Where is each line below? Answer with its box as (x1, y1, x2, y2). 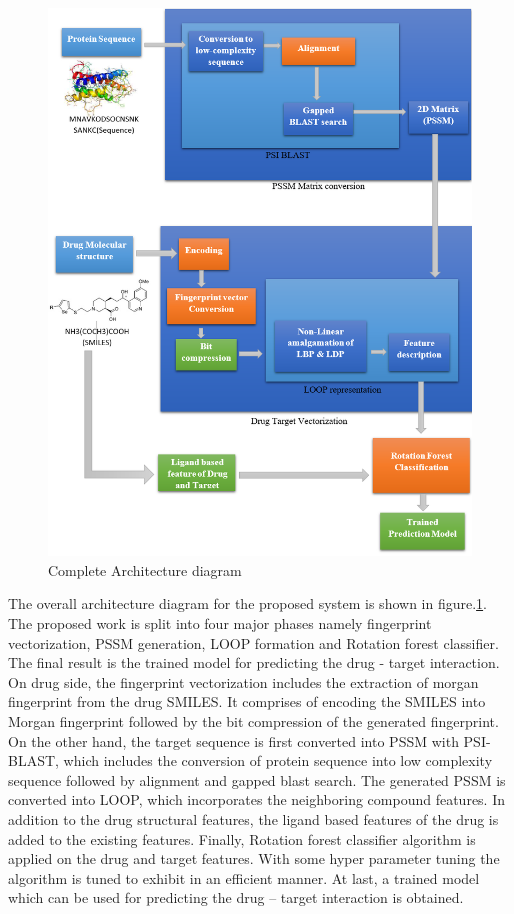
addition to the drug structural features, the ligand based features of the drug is (8, 808, 499, 829)
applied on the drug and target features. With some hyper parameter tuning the (8, 848, 500, 869)
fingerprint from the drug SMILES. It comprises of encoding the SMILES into (8, 691, 486, 712)
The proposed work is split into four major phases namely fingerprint (8, 612, 432, 633)
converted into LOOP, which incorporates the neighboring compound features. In (8, 789, 506, 810)
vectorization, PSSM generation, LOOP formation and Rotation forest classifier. (8, 632, 499, 653)
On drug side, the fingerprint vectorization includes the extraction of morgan (8, 671, 479, 692)
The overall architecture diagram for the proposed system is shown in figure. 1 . (8, 593, 487, 614)
